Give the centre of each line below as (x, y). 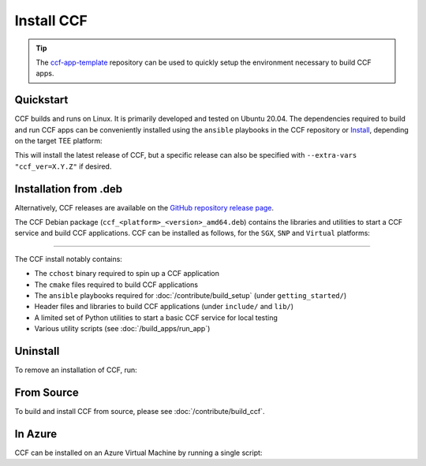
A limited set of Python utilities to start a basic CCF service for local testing (156, 317)
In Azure (36, 434)
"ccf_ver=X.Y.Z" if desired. (63, 166)
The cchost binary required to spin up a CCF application (127, 274)
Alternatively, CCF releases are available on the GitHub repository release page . (144, 207)
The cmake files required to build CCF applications (116, 285)
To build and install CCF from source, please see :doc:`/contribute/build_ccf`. (140, 412)
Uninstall (37, 351)
